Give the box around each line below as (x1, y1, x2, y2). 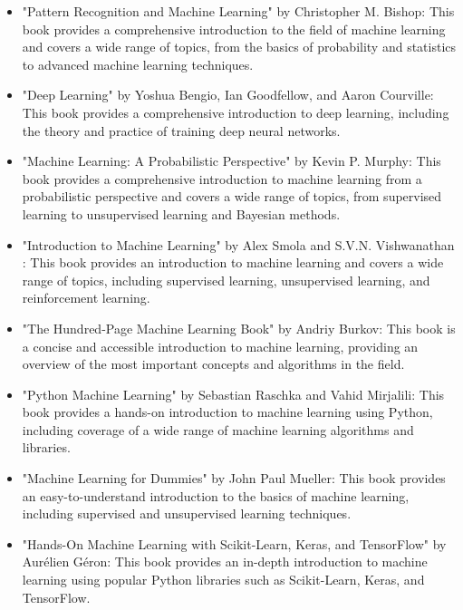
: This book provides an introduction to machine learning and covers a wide (22, 253, 444, 272)
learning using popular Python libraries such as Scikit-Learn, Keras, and (22, 570, 425, 589)
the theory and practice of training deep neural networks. (22, 121, 341, 140)
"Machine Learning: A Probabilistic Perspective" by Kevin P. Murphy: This (22, 151, 441, 170)
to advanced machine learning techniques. (22, 54, 254, 73)
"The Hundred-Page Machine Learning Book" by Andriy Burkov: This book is (22, 318, 456, 337)
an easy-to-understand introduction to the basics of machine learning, (22, 486, 410, 505)
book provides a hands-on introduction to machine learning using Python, (22, 402, 433, 421)
